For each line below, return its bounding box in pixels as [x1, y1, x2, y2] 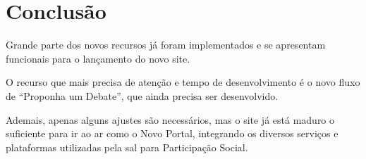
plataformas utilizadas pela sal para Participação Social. [6, 139, 248, 154]
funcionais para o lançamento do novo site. [6, 51, 190, 65]
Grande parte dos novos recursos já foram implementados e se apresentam [6, 37, 326, 52]
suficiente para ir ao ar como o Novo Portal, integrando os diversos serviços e [6, 126, 338, 141]
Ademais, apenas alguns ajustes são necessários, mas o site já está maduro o [6, 112, 335, 127]
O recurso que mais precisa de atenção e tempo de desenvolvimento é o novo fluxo [6, 75, 360, 89]
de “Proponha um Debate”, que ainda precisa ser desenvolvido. [6, 88, 279, 103]
